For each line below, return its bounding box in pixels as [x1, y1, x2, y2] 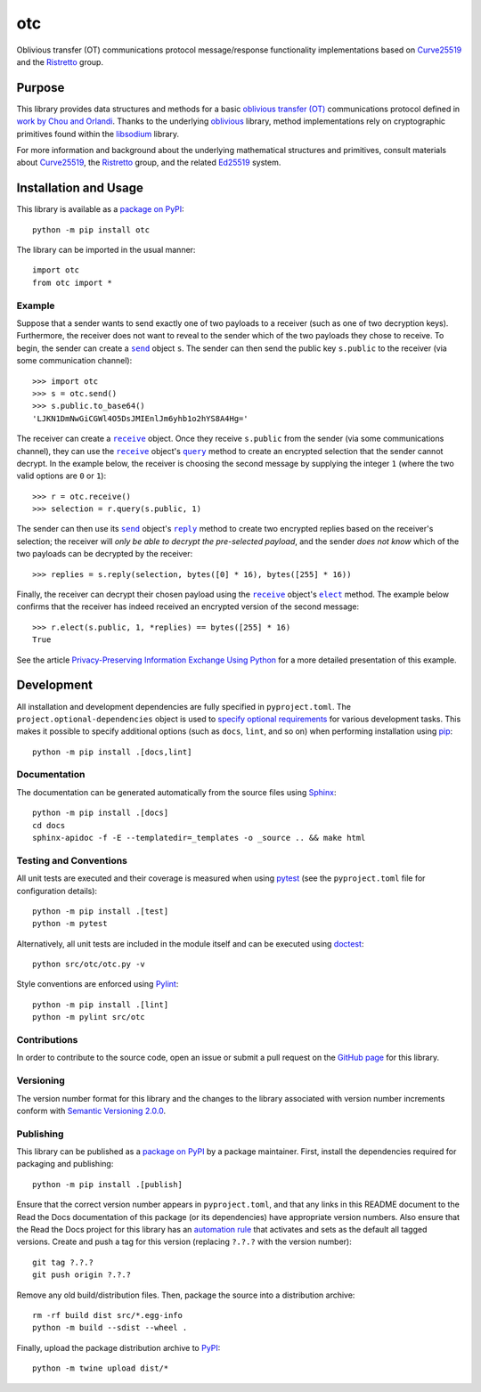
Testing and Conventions [16, 854, 128, 867]
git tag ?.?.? [32, 1257, 94, 1267]
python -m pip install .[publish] [32, 1179, 183, 1189]
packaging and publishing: [16, 1159, 114, 1169]
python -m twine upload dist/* [32, 1364, 169, 1373]
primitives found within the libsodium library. [16, 128, 180, 139]
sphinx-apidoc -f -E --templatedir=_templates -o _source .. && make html [32, 833, 366, 843]
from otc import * [32, 277, 113, 288]
